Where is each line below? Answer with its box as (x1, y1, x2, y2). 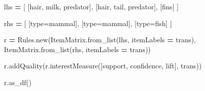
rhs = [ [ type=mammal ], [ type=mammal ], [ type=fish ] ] (4, 18, 172, 28)
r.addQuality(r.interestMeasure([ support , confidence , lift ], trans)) (4, 61, 202, 71)
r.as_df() (4, 77, 32, 87)
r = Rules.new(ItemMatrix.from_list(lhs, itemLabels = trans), (4, 34, 196, 45)
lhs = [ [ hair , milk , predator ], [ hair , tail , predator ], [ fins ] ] (4, 1, 179, 11)
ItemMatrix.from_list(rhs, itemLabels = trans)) (4, 44, 151, 54)
